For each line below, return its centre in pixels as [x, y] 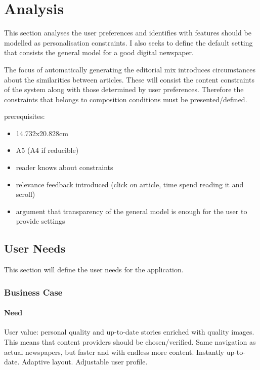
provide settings [40, 221]
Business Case [33, 292]
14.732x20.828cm [42, 133]
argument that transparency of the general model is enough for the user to [132, 211]
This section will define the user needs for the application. [94, 270]
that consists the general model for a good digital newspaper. [99, 52]
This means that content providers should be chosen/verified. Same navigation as [130, 342]
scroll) [26, 194]
